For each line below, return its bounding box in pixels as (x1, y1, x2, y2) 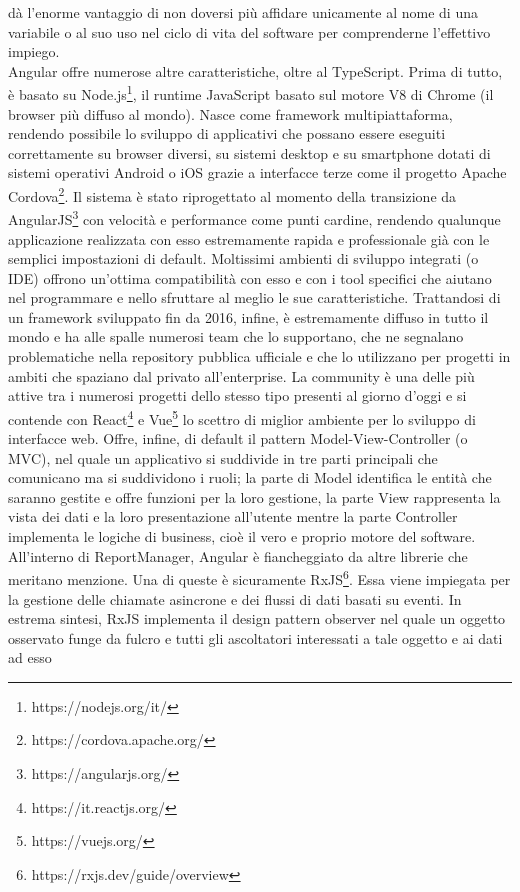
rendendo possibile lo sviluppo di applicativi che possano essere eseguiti (8, 123, 446, 144)
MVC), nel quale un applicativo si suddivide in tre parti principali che (8, 447, 438, 468)
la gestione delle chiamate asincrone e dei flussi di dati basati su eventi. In (8, 588, 462, 609)
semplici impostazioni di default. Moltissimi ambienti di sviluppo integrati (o (8, 248, 479, 269)
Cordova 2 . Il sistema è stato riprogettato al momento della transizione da (8, 183, 457, 206)
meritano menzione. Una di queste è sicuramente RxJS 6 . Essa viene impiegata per (8, 566, 511, 589)
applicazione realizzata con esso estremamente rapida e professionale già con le (8, 228, 490, 249)
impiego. (8, 41, 60, 62)
